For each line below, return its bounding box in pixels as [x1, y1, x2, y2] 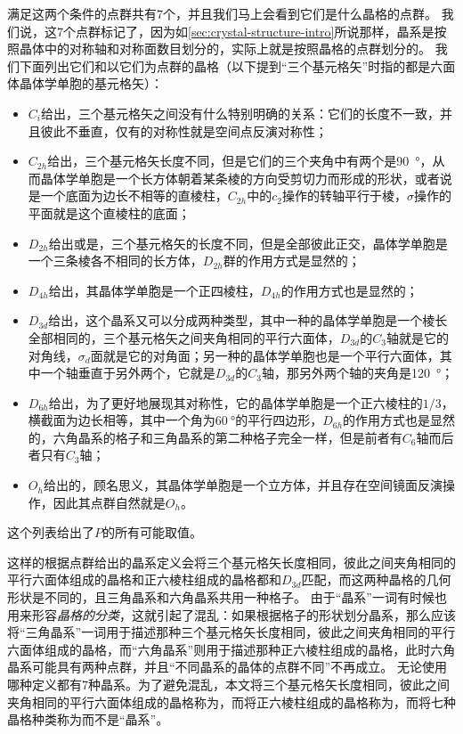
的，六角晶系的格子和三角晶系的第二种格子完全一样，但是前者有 [28, 428, 402, 446]
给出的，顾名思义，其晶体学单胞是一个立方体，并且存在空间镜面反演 [43, 476, 443, 494]
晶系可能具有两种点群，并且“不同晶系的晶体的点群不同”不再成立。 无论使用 [7, 657, 447, 676]
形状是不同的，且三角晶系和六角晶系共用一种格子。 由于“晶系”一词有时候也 [7, 588, 447, 607]
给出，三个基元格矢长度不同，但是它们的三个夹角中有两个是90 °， [47, 151, 433, 170]
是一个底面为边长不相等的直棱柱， [28, 186, 228, 205]
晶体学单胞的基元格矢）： [19, 74, 163, 93]
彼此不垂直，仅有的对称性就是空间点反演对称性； [40, 121, 328, 140]
